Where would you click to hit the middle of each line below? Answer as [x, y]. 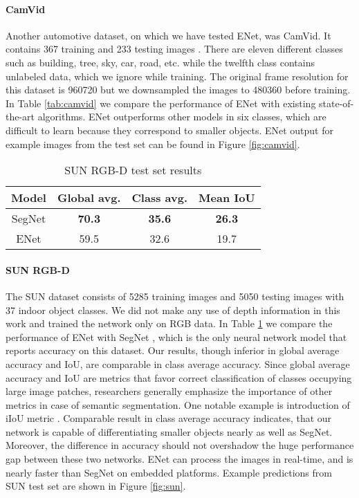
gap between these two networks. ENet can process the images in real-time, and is [179, 459]
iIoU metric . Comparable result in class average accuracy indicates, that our [169, 418]
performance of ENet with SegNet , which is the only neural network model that [176, 336]
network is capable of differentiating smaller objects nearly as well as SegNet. [169, 431]
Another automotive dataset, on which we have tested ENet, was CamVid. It [168, 35]
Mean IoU [227, 198]
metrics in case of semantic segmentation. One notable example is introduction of [178, 404]
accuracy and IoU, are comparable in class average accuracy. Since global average [178, 363]
